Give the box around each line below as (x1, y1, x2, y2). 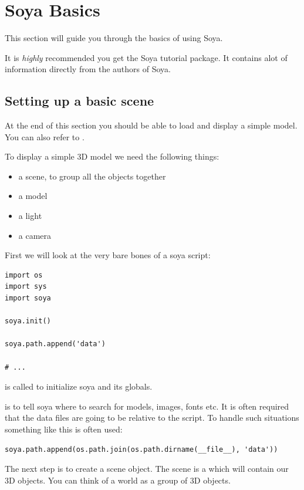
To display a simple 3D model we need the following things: (5, 150, 219, 163)
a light (18, 209, 42, 222)
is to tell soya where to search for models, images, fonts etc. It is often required (5, 400, 289, 412)
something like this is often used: (5, 423, 123, 435)
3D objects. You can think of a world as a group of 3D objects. (5, 474, 231, 486)
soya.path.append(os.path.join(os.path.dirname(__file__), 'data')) (5, 445, 278, 454)
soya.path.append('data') (5, 340, 106, 349)
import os (5, 271, 43, 279)
